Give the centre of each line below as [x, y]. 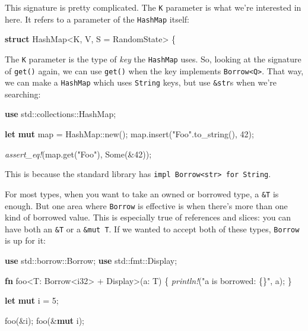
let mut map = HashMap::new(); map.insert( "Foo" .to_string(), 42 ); [129, 134]
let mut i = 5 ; [32, 300]
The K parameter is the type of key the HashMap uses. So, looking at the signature [153, 59]
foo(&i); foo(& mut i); [45, 320]
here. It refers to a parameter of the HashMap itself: [97, 19]
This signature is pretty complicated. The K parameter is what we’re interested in [153, 7]
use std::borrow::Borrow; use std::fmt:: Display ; [91, 261]
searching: [23, 94]
